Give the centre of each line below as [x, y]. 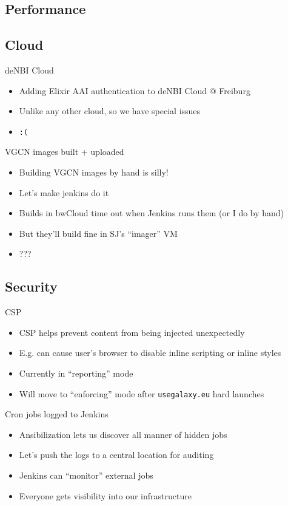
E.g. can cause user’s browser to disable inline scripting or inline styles [150, 353]
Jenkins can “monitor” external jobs [86, 475]
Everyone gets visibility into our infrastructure [105, 495]
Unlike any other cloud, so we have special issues [110, 111]
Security [31, 286]
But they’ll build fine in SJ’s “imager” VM [98, 233]
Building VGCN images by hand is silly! [94, 172]
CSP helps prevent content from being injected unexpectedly [132, 332]
